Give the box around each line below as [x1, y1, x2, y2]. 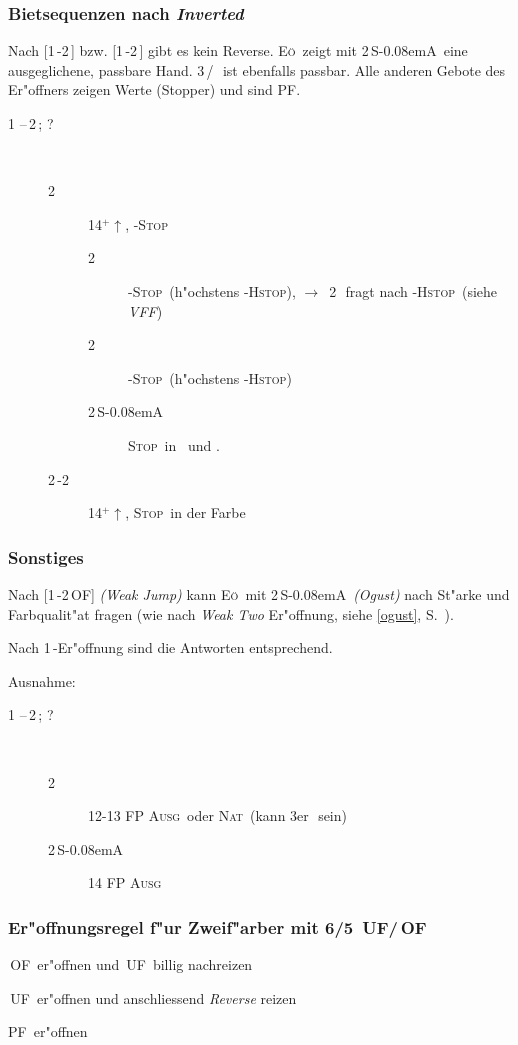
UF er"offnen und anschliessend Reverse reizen [10, 987, 297, 1008]
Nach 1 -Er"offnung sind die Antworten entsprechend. [8, 637, 333, 658]
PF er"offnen [8, 1021, 88, 1042]
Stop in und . [128, 434, 220, 455]
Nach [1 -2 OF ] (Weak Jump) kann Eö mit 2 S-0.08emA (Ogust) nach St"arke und [8, 583, 510, 604]
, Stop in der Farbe [125, 502, 246, 523]
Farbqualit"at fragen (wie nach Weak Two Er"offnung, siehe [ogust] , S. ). [8, 603, 454, 624]
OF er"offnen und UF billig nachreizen [10, 954, 253, 975]
